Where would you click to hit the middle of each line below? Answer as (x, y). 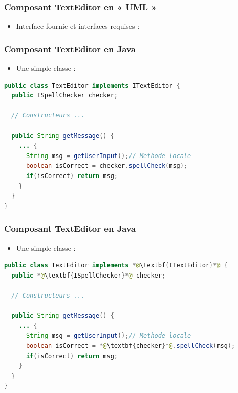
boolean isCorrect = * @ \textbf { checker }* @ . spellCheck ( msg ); (131, 346)
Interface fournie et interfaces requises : (78, 26)
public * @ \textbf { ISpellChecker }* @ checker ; (89, 275)
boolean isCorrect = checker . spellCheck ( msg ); (107, 166)
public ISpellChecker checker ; (64, 96)
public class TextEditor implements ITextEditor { (92, 85)
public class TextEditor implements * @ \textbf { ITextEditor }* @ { (116, 266)
